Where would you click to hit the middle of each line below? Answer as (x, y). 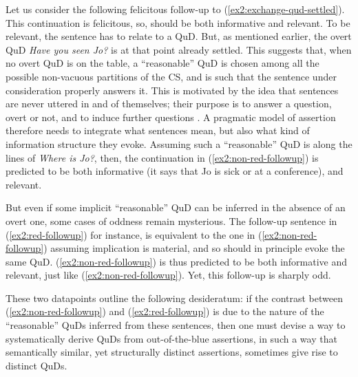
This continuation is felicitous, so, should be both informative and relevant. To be (178, 22)
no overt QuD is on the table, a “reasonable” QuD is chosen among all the (162, 63)
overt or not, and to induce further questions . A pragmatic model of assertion (171, 117)
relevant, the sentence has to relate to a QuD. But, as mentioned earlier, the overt (179, 36)
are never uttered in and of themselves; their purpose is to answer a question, (169, 104)
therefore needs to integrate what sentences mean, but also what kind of (158, 130)
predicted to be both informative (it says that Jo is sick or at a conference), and (175, 171)
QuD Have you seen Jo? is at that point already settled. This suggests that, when (179, 49)
